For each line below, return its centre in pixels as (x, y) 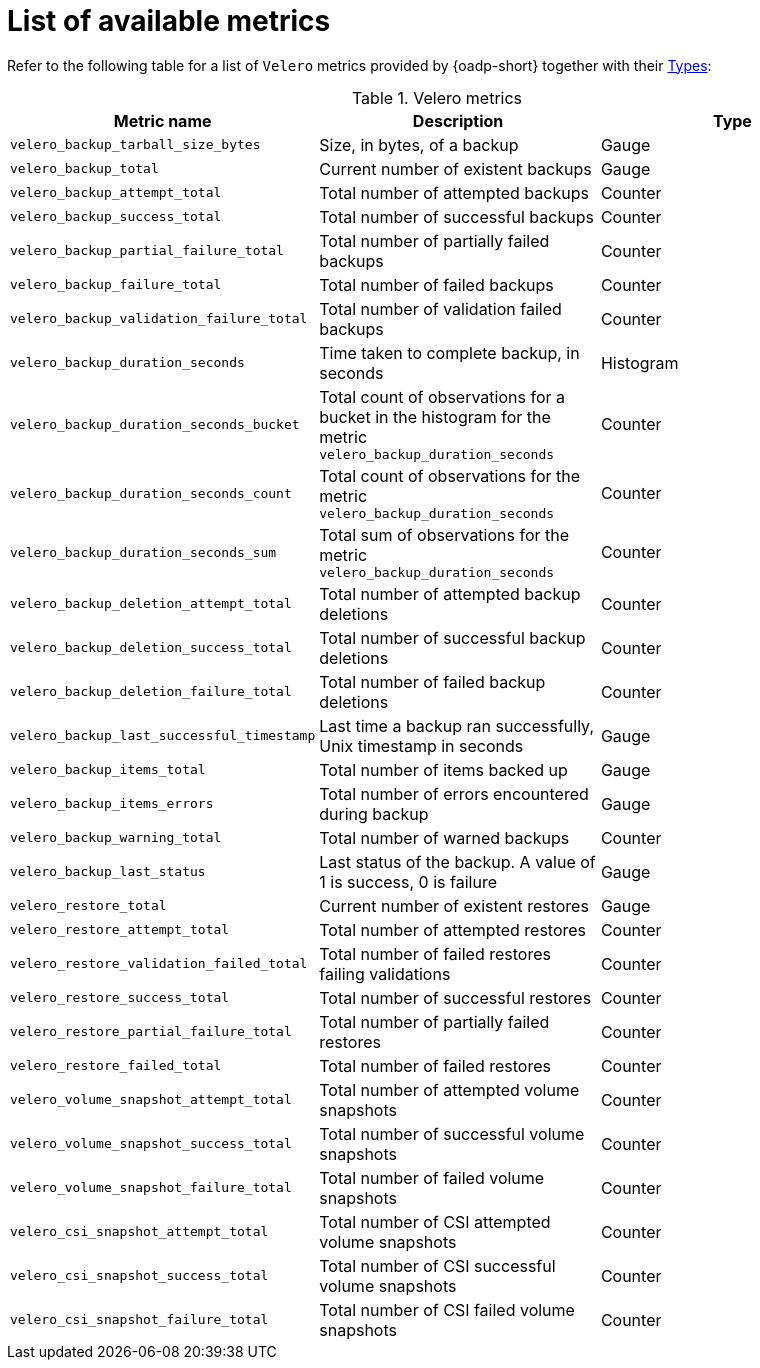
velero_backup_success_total (116, 217)
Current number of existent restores (454, 905)
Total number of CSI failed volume (447, 1309)
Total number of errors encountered (454, 793)
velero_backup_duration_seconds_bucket (155, 424)
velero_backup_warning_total (116, 838)
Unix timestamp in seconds (421, 745)
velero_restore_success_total (120, 998)
